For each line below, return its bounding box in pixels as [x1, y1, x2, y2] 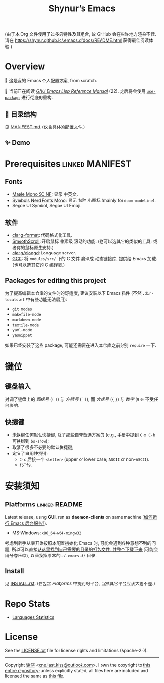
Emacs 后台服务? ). [10, 520, 48, 526]
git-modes [12, 307, 33, 312]
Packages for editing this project [5, 277, 106, 285]
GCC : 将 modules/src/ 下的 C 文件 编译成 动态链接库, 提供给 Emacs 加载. [12, 256, 158, 262]
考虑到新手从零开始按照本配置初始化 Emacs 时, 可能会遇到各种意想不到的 [5, 540, 152, 546]
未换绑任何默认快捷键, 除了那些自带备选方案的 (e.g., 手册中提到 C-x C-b [12, 432, 155, 438]
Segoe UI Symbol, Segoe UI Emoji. [12, 203, 82, 209]
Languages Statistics [12, 614, 55, 620]
